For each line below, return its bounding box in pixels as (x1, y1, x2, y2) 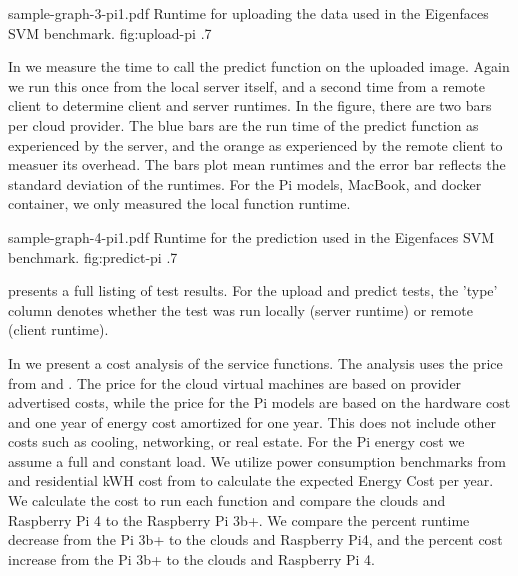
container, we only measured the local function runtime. (8, 193, 351, 214)
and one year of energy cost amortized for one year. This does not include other (8, 411, 497, 432)
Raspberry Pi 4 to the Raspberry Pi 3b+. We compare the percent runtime (8, 509, 470, 530)
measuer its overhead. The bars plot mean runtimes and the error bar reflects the (8, 154, 506, 175)
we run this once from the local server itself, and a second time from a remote (8, 75, 485, 96)
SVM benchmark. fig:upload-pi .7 (8, 22, 212, 43)
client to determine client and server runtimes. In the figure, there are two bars (8, 95, 492, 116)
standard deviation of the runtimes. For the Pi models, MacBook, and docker (8, 173, 482, 194)
